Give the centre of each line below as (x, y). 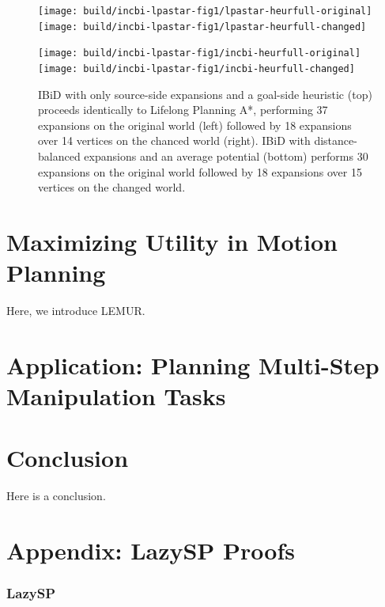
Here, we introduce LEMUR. (76, 311)
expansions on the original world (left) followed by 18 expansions (195, 125)
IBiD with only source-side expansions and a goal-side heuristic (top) (205, 94)
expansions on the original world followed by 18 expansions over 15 (200, 171)
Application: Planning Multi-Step (193, 364)
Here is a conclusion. (56, 496)
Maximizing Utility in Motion (172, 241)
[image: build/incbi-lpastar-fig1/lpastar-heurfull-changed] (202, 27)
